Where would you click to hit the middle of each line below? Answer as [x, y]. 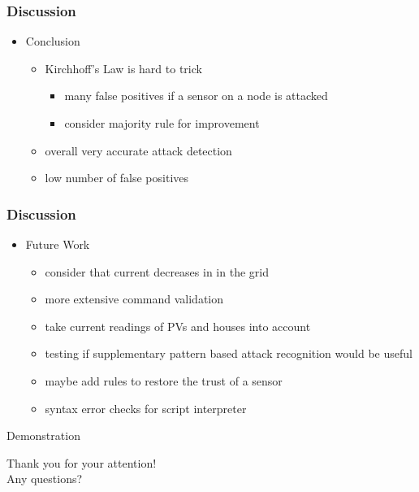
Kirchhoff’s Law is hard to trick [123, 68]
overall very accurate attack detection [138, 150]
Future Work [58, 244]
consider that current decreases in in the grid [157, 271]
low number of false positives [117, 178]
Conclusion [53, 41]
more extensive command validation [134, 299]
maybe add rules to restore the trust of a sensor [164, 380]
